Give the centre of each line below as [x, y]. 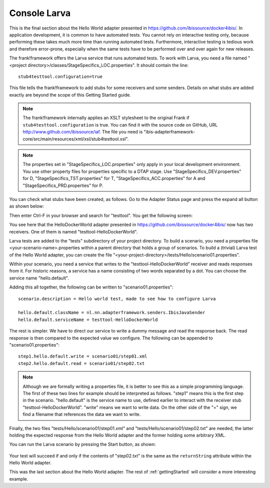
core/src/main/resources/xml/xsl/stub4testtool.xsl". [76, 139]
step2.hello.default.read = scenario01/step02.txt [81, 363]
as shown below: [27, 206]
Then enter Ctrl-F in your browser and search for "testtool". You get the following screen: [101, 215]
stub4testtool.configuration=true [60, 76]
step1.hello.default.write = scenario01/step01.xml [83, 356]
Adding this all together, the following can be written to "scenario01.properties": [91, 287]
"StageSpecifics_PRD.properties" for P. [63, 185]
